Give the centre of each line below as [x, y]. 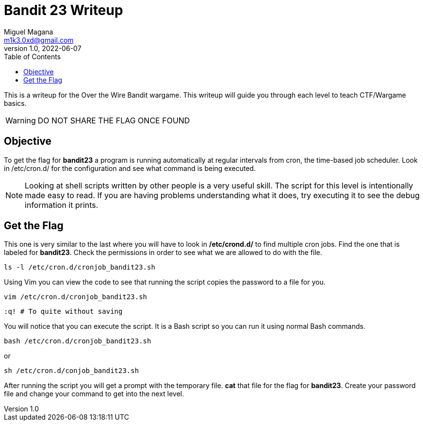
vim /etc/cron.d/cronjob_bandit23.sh [76, 297]
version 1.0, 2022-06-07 [43, 48]
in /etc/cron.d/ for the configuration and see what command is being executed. [130, 168]
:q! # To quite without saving [63, 312]
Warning [21, 120]
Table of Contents [33, 56]
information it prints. [62, 205]
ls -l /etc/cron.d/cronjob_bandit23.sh [80, 267]
